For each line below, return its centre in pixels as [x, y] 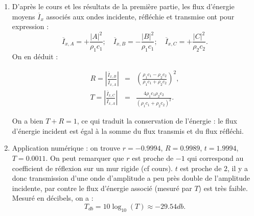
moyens [24, 16]
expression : [30, 26]
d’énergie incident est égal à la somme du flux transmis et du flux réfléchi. [128, 130]
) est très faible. [223, 188]
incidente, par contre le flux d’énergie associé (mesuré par [102, 188]
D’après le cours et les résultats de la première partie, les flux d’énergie [123, 6]
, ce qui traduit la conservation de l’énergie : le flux [157, 121]
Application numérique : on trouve [66, 148]
